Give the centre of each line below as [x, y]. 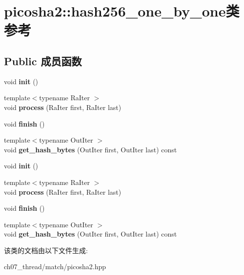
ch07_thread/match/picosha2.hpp [55, 266]
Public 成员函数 [43, 61]
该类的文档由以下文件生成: [46, 250]
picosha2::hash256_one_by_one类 [122, 11]
